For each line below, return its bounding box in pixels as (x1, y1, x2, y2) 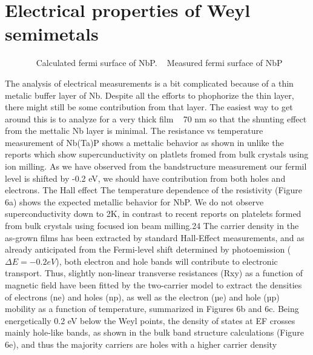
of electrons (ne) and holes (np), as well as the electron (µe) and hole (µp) (5, 290, 280, 303)
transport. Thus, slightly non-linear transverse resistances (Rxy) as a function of (5, 267, 303, 279)
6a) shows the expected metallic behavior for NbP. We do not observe (5, 195, 264, 208)
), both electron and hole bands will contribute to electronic (56, 254, 278, 267)
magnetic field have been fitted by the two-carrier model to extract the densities (5, 279, 302, 291)
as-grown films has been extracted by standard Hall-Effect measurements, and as (5, 231, 305, 244)
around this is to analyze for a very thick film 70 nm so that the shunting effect (5, 112, 307, 125)
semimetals (5, 21, 99, 46)
